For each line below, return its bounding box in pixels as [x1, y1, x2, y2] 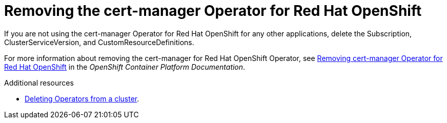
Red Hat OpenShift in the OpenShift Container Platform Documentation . [4, 62, 246, 71]
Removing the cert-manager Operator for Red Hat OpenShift [4, 2, 422, 19]
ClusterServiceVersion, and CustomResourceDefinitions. [4, 37, 194, 47]
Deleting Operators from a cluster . [25, 94, 139, 103]
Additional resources [4, 78, 74, 87]
